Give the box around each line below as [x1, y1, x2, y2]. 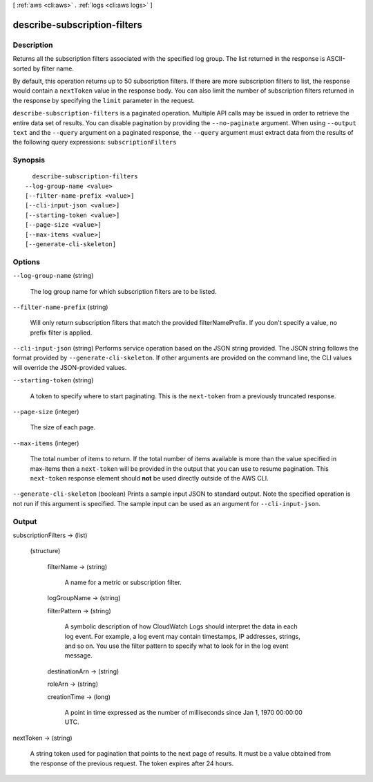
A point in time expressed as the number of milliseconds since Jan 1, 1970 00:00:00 [64, 708, 303, 716]
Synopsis [12, 156, 45, 165]
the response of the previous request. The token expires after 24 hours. [30, 759, 234, 767]
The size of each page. [30, 423, 96, 431]
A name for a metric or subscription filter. [64, 578, 182, 587]
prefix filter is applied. [30, 328, 93, 337]
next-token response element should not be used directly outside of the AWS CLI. [30, 474, 269, 482]
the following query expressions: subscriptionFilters [12, 138, 177, 147]
